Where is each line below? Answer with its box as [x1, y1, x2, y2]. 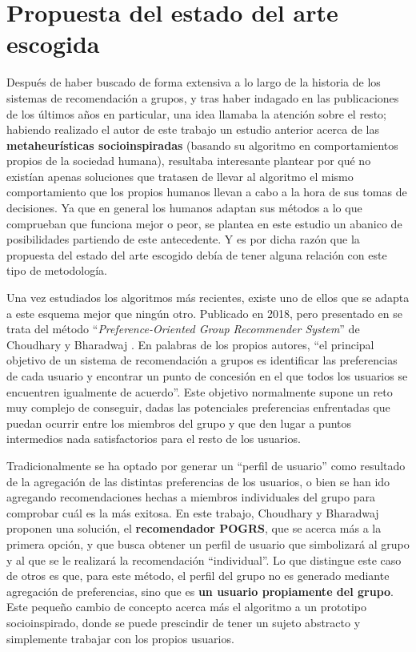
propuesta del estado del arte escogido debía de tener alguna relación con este [6, 246, 387, 263]
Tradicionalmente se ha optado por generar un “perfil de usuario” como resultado [6, 457, 406, 473]
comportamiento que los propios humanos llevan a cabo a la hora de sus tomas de [6, 183, 407, 200]
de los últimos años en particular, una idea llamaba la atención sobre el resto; [6, 105, 386, 122]
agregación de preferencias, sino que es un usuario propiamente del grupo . [6, 582, 394, 599]
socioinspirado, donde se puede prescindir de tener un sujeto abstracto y [6, 614, 361, 630]
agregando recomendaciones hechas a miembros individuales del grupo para [6, 489, 375, 505]
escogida [6, 27, 100, 60]
